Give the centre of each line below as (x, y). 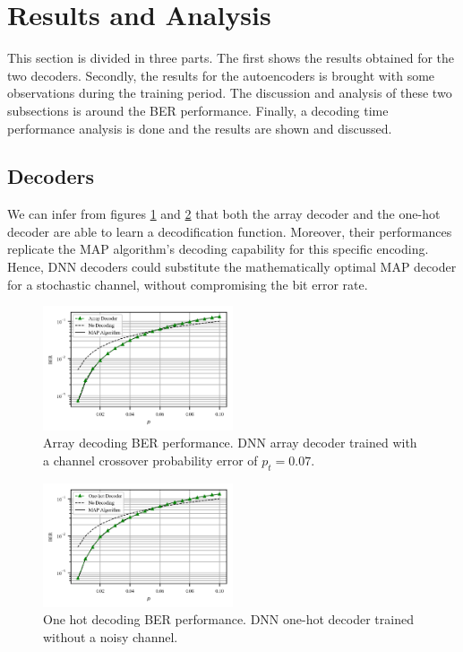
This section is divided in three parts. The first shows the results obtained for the (231, 58)
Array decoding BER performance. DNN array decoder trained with (230, 443)
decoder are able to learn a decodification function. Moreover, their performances (230, 231)
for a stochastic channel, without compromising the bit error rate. (188, 284)
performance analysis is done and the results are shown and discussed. (200, 128)
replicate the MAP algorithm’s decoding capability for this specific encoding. (218, 249)
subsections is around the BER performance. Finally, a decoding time (198, 110)
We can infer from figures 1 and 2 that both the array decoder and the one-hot (224, 214)
